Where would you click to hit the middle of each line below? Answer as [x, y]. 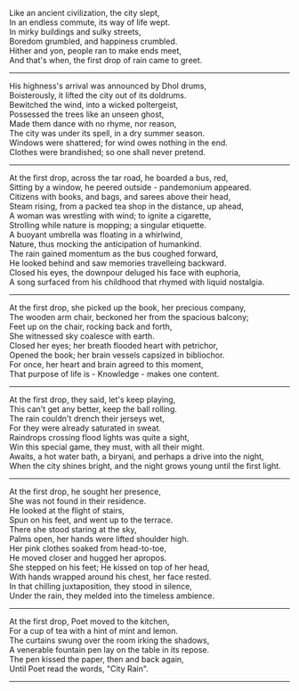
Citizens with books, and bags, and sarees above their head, [120, 197]
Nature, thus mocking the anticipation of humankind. [105, 244]
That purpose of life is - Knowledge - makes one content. [114, 374]
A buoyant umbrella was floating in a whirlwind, [96, 234]
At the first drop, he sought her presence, [85, 491]
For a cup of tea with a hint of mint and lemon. [93, 631]
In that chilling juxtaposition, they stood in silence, [101, 586]
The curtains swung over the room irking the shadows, [109, 640]
